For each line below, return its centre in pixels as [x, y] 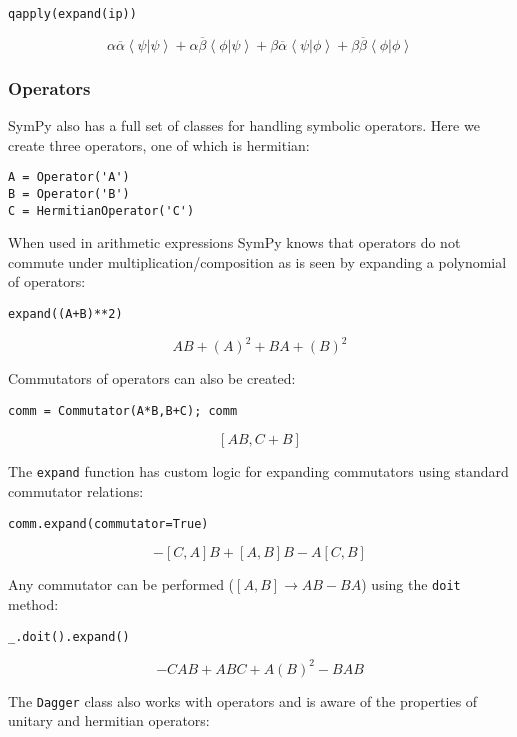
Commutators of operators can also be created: [152, 378]
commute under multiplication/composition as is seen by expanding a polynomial [257, 261]
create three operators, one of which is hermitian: [159, 144]
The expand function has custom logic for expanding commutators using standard [258, 471]
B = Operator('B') [69, 193]
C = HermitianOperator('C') [101, 210]
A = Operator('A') [69, 177]
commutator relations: [76, 491]
